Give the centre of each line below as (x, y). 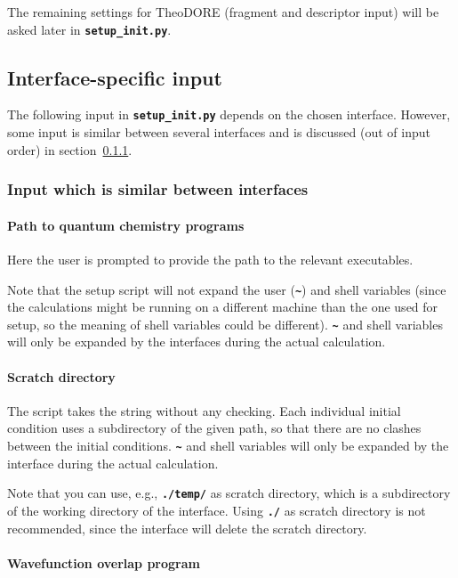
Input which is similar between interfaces (158, 189)
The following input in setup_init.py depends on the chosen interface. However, (229, 114)
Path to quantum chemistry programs (126, 225)
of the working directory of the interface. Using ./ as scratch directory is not (217, 510)
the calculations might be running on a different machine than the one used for (223, 307)
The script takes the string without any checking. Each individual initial (204, 410)
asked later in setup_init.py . (89, 29)
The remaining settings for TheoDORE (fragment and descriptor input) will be (223, 12)
